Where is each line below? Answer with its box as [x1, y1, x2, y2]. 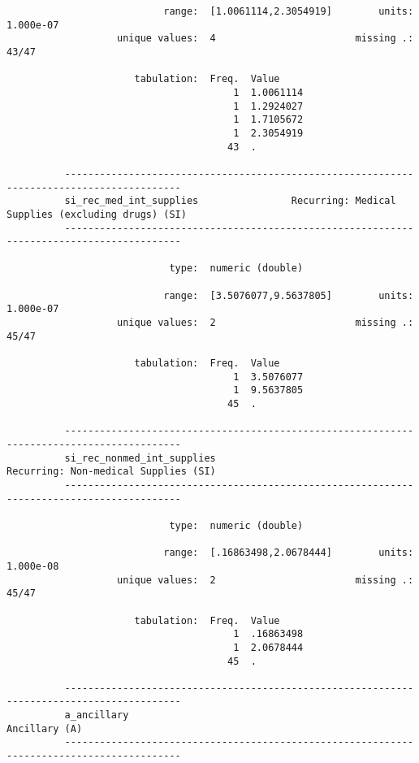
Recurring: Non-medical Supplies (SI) [6, 466, 216, 478]
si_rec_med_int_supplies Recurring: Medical [64, 195, 396, 207]
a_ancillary [64, 709, 129, 722]
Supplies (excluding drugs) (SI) [6, 208, 187, 220]
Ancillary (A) [6, 722, 83, 735]
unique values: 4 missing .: [117, 33, 414, 45]
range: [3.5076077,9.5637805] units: [163, 289, 414, 301]
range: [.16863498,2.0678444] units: [163, 547, 414, 559]
